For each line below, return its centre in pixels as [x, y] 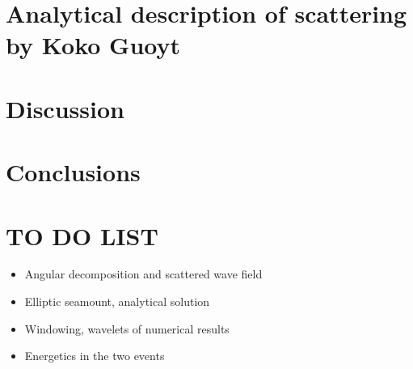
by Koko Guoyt [93, 45]
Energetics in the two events [95, 356]
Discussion [65, 108]
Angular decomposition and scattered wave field [143, 274]
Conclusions [73, 172]
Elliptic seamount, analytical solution [117, 301]
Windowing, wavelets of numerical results [127, 328]
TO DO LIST [82, 235]
